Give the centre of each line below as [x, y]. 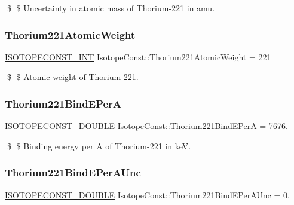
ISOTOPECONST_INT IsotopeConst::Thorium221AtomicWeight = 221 [138, 56]
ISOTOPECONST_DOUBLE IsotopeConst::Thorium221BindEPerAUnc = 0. [147, 195]
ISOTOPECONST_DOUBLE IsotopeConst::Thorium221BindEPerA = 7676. [146, 126]
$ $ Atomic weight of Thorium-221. [73, 77]
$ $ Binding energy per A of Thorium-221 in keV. [99, 146]
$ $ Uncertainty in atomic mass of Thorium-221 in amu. [111, 8]
